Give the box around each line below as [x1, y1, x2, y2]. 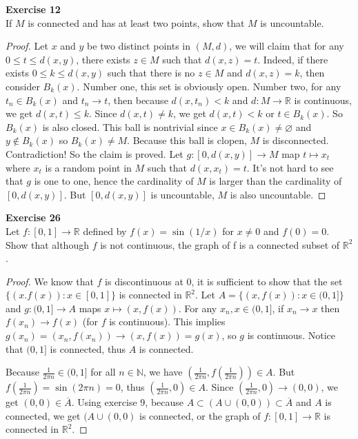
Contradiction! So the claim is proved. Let [6, 146, 183, 161]
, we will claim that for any [229, 39, 344, 53]
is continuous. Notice [247, 328, 335, 343]
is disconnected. [262, 133, 329, 147]
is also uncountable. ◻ [230, 187, 326, 201]
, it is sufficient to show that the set [191, 274, 343, 288]
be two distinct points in [87, 39, 190, 53]
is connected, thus [50, 341, 126, 356]
